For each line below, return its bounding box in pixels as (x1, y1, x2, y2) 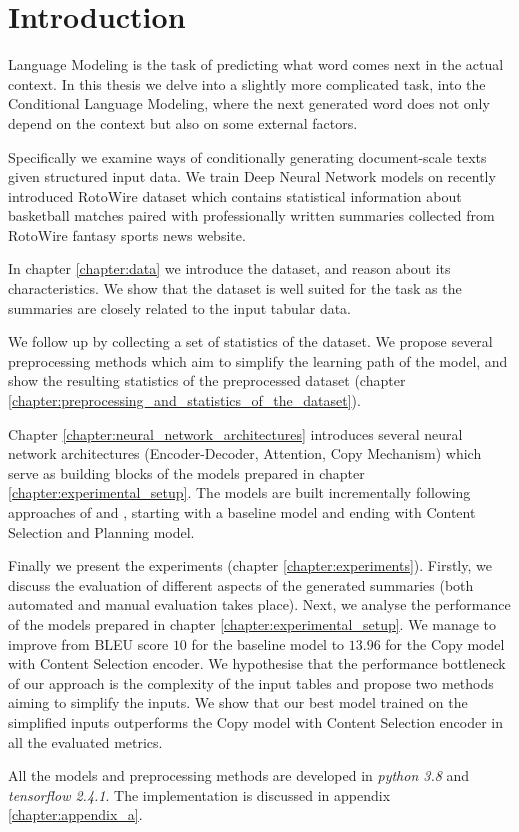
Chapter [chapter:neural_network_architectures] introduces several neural (8, 423, 463, 444)
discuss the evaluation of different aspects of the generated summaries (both (8, 574, 474, 595)
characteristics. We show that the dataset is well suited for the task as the (8, 278, 462, 299)
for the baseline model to (191, 633, 345, 654)
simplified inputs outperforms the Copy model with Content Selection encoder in (8, 711, 504, 732)
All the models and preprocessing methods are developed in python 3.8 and (8, 765, 470, 786)
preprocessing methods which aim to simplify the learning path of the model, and (8, 350, 508, 371)
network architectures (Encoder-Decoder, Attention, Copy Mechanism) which (8, 443, 482, 464)
